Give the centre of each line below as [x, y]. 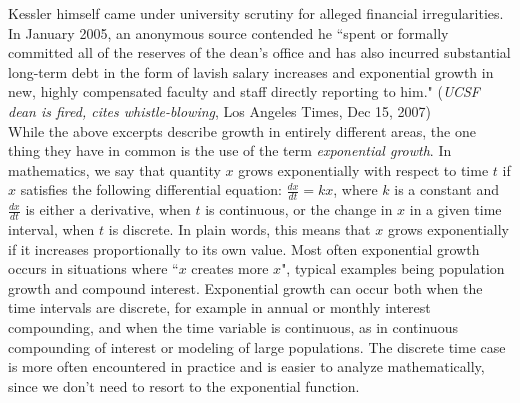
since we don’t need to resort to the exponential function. [184, 385]
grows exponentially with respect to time [363, 169]
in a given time [455, 209]
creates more [230, 268]
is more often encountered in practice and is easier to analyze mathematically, [246, 366]
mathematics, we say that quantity [114, 169]
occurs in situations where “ [93, 268]
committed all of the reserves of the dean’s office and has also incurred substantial [259, 52]
